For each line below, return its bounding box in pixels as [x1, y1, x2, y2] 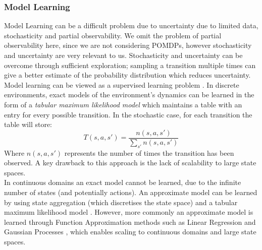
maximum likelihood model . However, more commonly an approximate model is [4, 207, 253, 217]
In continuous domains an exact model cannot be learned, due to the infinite [4, 177, 241, 187]
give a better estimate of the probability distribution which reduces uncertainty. [4, 70, 251, 80]
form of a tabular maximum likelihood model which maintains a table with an [4, 99, 242, 109]
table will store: [4, 119, 53, 130]
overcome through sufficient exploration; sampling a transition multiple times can [4, 59, 256, 70]
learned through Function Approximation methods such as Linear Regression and [4, 216, 256, 227]
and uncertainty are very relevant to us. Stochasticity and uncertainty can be [4, 50, 243, 60]
